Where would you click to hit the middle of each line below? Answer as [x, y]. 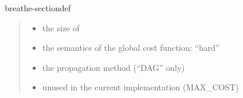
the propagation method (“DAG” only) [113, 67]
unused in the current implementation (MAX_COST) [141, 87]
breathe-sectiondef [38, 8]
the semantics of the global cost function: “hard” [131, 48]
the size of [61, 27]
